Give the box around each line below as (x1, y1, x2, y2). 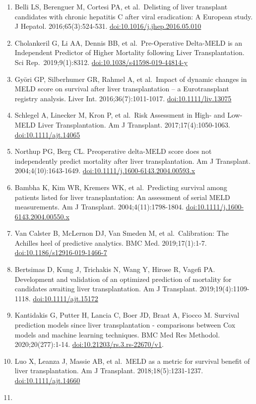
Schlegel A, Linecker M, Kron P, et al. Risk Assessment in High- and (14, 110, 225, 120)
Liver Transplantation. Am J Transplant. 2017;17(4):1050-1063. (38, 119, 230, 130)
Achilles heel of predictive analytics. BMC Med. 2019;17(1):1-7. (14, 237, 207, 248)
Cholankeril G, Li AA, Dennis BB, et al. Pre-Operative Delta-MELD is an (14, 37, 243, 48)
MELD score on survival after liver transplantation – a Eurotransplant (14, 83, 229, 94)
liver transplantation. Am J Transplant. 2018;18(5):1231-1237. (14, 365, 203, 376)
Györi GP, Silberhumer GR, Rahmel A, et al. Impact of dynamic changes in (14, 73, 247, 84)
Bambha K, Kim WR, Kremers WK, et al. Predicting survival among (14, 182, 227, 192)
